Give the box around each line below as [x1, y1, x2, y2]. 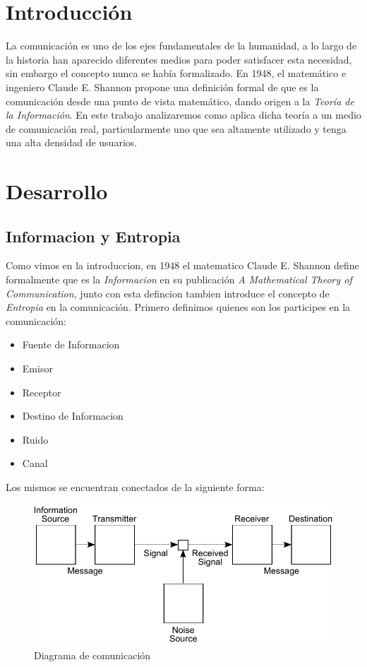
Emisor [22, 361, 53, 376]
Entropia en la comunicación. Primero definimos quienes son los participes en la [6, 300, 351, 314]
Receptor [22, 384, 61, 399]
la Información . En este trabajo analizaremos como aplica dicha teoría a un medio [6, 107, 361, 122]
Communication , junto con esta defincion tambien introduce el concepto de [6, 285, 330, 300]
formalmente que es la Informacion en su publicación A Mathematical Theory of [6, 272, 352, 287]
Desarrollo [6, 177, 108, 206]
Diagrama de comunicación [34, 647, 151, 662]
